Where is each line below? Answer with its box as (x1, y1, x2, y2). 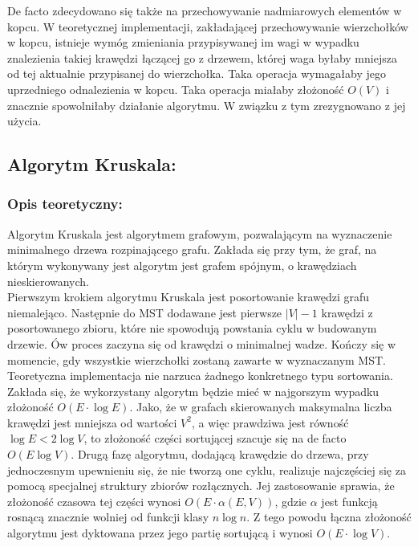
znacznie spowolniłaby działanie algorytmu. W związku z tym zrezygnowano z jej (7, 96, 406, 113)
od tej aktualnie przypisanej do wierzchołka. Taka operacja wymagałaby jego (7, 65, 387, 82)
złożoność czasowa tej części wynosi (7, 492, 181, 509)
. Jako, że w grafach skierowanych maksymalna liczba (129, 398, 392, 415)
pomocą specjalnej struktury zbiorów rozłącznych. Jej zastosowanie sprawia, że (7, 477, 395, 494)
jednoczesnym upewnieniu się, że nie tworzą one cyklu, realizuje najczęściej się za (7, 461, 406, 478)
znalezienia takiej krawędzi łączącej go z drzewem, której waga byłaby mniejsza (7, 49, 397, 66)
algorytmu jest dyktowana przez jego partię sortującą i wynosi (7, 525, 313, 541)
